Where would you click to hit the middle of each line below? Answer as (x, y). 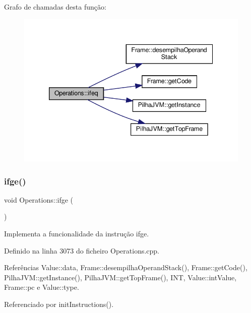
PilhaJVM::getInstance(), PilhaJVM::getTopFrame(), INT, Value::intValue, (120, 277)
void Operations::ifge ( (39, 199)
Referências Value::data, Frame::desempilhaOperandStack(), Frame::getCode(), (126, 267)
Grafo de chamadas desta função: (55, 7)
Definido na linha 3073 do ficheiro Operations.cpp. (82, 250)
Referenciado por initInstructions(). (59, 304)
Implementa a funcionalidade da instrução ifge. (77, 234)
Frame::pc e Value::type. (42, 287)
